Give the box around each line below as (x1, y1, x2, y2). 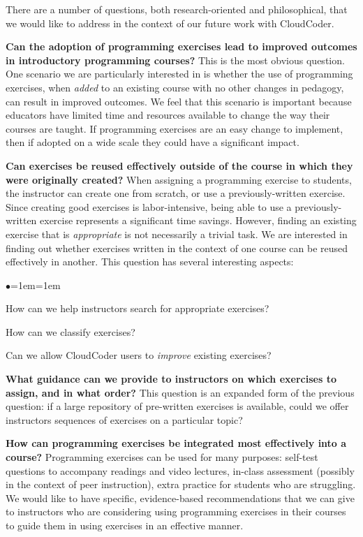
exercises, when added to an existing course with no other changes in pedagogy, (6, 80, 344, 94)
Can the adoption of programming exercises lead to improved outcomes (6, 39, 357, 54)
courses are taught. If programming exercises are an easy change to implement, (6, 121, 343, 135)
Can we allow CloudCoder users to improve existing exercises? (6, 348, 272, 362)
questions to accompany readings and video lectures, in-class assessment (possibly (6, 463, 355, 478)
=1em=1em (10, 277, 61, 292)
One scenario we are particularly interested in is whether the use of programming (6, 66, 353, 81)
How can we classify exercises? (6, 324, 135, 339)
